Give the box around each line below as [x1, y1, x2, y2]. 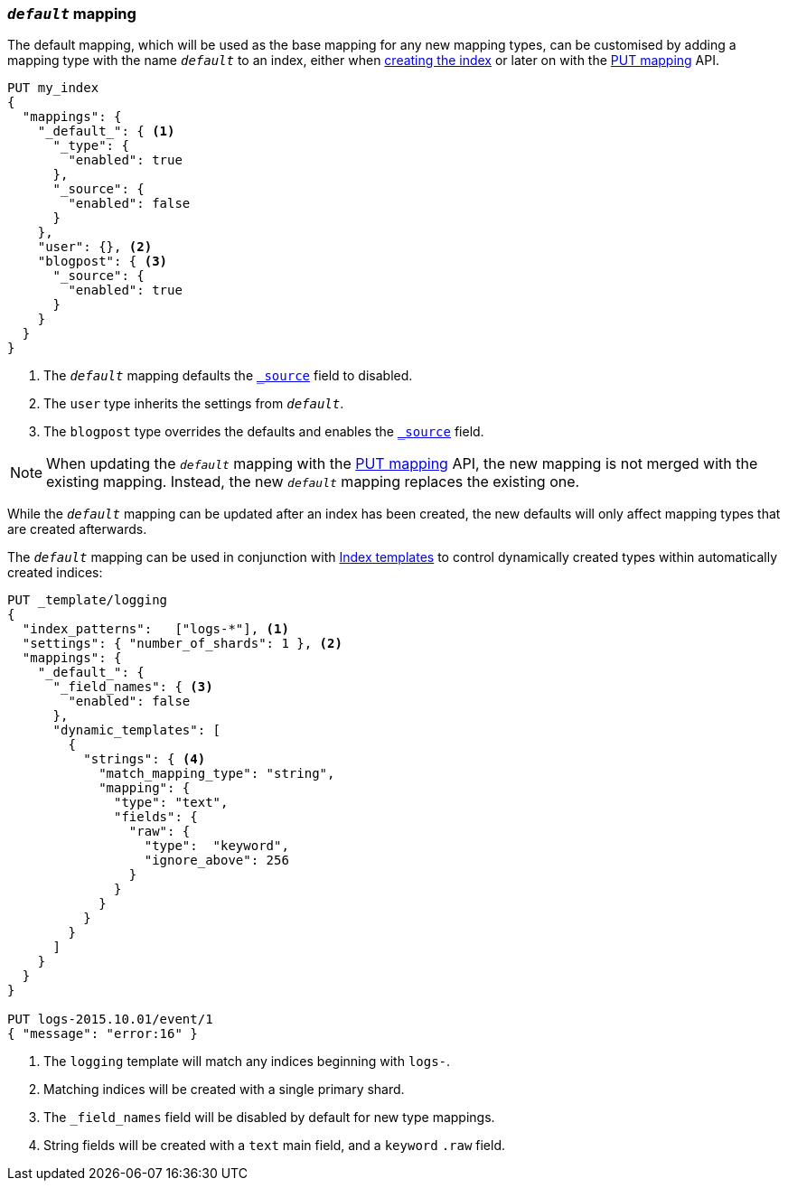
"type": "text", [114, 795, 229, 810]
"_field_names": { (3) [52, 679, 213, 695]
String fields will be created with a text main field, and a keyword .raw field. [43, 1137, 506, 1154]
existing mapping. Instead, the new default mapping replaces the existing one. [46, 472, 580, 491]
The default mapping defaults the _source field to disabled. [43, 368, 413, 384]
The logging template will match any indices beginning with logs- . [43, 1053, 451, 1070]
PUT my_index [7, 80, 99, 96]
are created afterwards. [7, 521, 147, 538]
